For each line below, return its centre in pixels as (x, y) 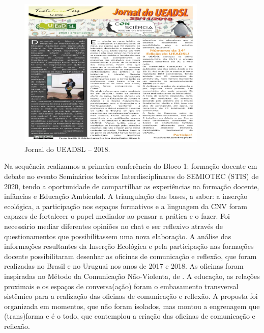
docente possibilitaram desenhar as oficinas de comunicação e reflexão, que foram (130, 256)
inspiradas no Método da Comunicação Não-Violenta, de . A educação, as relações (132, 276)
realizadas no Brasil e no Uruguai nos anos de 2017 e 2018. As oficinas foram (124, 266)
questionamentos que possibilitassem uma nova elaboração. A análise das (118, 236)
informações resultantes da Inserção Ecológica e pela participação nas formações (129, 246)
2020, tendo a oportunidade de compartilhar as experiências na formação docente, (132, 186)
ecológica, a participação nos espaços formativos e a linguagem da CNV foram (126, 206)
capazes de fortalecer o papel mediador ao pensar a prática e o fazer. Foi (117, 216)
